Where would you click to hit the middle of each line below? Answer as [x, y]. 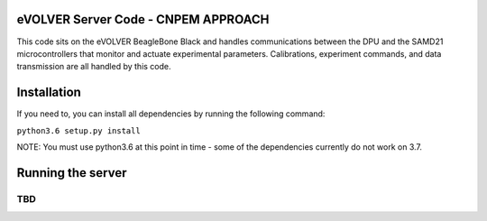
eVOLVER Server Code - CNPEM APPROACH [143, 19]
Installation [49, 92]
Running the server [72, 173]
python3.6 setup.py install [79, 130]
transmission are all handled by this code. [94, 67]
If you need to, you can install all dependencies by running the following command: [171, 114]
